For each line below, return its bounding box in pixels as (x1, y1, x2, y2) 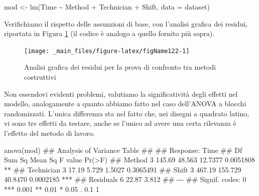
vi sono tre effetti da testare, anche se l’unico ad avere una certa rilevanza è (4, 118, 236, 128)
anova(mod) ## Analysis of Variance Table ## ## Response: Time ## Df (4, 144, 242, 155)
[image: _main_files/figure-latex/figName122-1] (24, 47, 190, 55)
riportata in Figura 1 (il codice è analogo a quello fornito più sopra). (4, 28, 215, 39)
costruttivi (24, 72, 56, 82)
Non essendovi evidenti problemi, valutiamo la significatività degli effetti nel (4, 88, 238, 99)
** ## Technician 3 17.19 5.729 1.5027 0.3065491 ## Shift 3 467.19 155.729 (4, 164, 241, 174)
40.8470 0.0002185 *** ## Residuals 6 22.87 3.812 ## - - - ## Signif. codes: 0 (4, 174, 246, 184)
